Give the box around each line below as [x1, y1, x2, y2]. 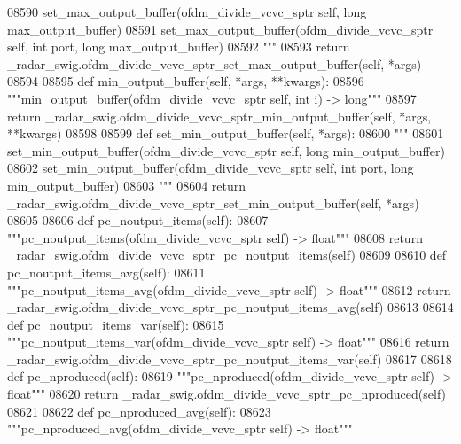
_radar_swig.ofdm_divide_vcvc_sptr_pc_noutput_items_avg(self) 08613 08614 [7, 298, 454, 316]
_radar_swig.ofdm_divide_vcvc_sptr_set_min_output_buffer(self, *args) [7, 193, 419, 212]
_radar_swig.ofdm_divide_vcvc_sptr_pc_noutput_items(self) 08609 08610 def [7, 245, 447, 264]
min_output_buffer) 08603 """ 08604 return [7, 175, 246, 194]
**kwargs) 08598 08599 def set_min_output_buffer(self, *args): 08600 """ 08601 [7, 124, 444, 143]
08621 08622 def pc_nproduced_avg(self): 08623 [7, 401, 271, 420]
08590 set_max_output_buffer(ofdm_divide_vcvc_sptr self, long [7, 3, 367, 20]
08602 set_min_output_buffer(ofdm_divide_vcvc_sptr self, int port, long [7, 159, 414, 177]
